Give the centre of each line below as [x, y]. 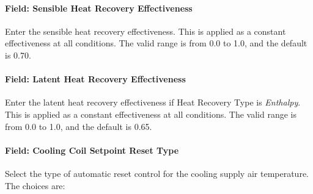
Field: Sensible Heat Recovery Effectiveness [99, 8]
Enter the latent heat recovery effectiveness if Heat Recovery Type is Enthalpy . [153, 102]
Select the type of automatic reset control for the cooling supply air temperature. [157, 173]
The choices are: [35, 185]
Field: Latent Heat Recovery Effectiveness [95, 79]
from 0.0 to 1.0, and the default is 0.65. [79, 126]
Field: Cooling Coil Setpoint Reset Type [92, 150]
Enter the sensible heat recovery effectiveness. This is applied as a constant [145, 31]
